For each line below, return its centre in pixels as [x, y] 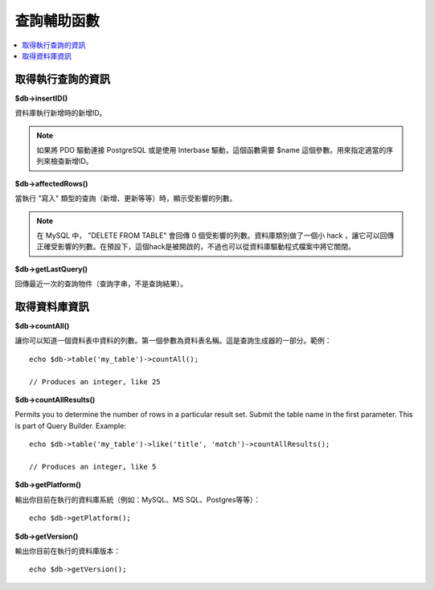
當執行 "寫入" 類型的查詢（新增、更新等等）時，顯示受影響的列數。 [126, 199]
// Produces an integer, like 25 [95, 381]
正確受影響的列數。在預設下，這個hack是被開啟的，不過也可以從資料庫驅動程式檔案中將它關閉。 [196, 247]
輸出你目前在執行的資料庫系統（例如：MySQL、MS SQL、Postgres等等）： [138, 499]
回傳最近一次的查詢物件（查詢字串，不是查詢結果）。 [101, 284]
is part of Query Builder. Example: [70, 425]
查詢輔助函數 [57, 21]
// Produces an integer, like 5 [93, 467]
